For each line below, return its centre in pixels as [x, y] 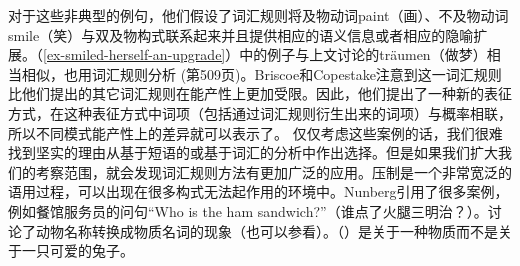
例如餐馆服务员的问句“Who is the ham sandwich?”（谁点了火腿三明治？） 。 [248, 210]
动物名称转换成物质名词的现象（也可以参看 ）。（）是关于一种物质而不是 [266, 230]
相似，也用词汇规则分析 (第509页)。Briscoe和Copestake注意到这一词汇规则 [261, 73]
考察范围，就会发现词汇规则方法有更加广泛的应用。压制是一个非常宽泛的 [273, 171]
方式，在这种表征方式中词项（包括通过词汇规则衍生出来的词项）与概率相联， [260, 112]
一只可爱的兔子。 [77, 250]
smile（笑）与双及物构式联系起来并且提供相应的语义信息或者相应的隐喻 [241, 34]
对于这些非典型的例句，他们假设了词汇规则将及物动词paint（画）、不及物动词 [258, 15]
